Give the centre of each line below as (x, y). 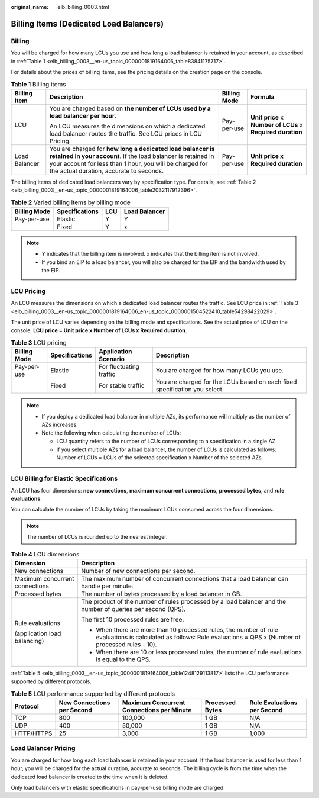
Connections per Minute (157, 710)
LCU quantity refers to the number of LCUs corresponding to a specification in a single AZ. (167, 441)
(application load (38, 633)
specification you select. (190, 390)
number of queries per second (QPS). (134, 609)
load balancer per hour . (83, 115)
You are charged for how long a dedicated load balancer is (132, 149)
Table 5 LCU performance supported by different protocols (93, 694)
